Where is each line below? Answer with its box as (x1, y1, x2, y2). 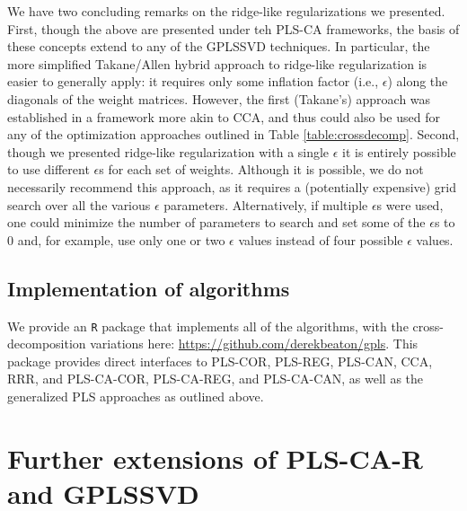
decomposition (7, 334, 86, 353)
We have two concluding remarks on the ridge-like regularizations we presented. (7, 2, 445, 20)
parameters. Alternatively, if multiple (163, 195, 368, 214)
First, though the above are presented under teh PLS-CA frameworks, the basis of (7, 19, 460, 38)
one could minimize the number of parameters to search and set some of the (7, 213, 426, 232)
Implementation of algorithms (7, 274, 290, 302)
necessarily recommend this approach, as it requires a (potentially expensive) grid (7, 177, 457, 196)
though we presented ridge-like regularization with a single (7, 142, 330, 161)
